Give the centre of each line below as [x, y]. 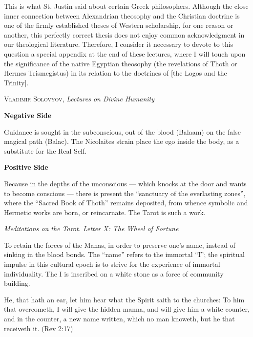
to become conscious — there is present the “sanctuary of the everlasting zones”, [125, 193]
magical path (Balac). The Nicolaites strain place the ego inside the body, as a [122, 141]
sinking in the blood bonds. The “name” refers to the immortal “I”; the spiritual [124, 254]
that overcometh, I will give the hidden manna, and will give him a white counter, [127, 309]
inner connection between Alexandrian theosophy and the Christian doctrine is [122, 15]
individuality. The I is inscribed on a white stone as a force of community [114, 273]
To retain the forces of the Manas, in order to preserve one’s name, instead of [120, 245]
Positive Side [26, 167]
